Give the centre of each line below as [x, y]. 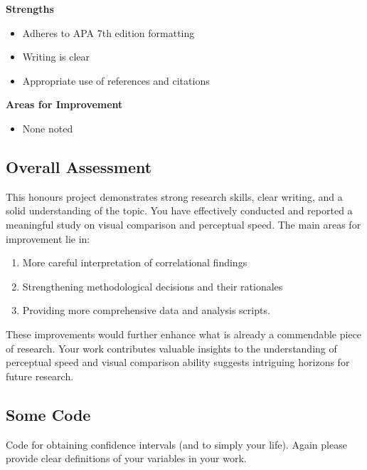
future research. [40, 376]
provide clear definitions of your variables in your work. [126, 458]
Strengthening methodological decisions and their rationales [153, 286]
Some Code [48, 414]
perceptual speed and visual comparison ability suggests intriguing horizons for [178, 362]
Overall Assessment [79, 166]
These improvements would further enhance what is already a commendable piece [184, 334]
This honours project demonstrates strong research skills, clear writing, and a [174, 196]
